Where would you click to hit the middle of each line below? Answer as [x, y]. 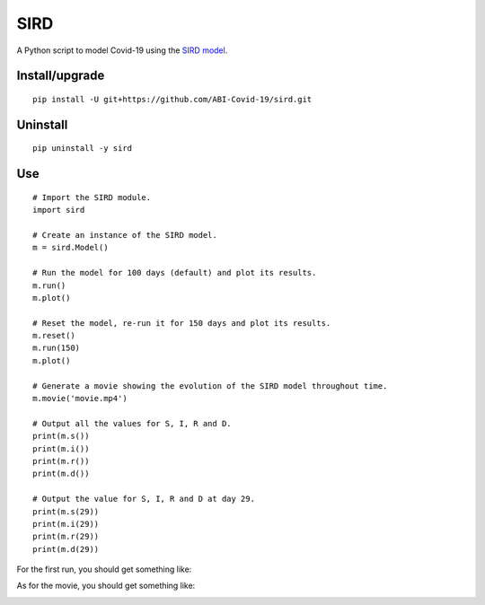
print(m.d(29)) [66, 549]
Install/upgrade [61, 76]
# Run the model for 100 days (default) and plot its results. [175, 273]
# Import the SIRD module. [92, 197]
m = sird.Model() [71, 248]
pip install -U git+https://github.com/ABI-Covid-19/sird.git [172, 99]
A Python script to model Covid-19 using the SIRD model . [122, 50]
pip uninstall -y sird [83, 149]
